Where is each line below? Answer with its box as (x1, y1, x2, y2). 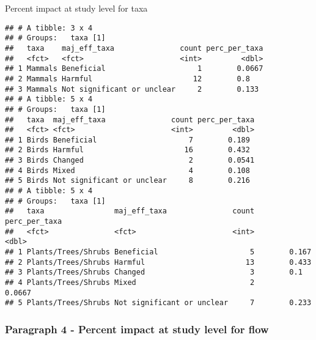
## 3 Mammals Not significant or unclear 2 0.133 (5, 84, 259, 94)
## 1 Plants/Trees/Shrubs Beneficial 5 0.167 (5, 248, 312, 257)
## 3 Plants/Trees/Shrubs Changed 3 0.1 (5, 268, 303, 277)
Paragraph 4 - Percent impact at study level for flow (5, 321, 269, 336)
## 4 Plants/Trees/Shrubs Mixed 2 (5, 278, 255, 287)
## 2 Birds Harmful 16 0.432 (5, 146, 250, 155)
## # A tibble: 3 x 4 (5, 23, 93, 32)
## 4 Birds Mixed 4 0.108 (5, 166, 250, 175)
